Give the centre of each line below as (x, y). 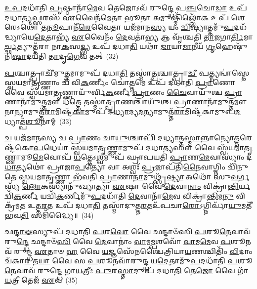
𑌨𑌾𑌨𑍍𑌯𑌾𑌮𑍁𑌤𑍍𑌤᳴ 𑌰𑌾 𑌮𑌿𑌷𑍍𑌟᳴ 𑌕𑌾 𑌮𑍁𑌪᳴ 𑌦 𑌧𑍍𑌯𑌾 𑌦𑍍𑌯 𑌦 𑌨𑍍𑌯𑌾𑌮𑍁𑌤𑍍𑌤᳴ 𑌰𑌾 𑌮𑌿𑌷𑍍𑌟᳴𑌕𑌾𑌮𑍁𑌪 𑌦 (123, 111)
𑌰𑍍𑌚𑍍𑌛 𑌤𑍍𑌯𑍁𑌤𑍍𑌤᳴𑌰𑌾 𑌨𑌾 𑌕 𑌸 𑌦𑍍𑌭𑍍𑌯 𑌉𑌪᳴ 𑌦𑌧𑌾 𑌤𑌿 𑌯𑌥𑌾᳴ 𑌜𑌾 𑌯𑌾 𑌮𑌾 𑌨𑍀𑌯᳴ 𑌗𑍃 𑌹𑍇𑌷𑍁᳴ (126, 46)
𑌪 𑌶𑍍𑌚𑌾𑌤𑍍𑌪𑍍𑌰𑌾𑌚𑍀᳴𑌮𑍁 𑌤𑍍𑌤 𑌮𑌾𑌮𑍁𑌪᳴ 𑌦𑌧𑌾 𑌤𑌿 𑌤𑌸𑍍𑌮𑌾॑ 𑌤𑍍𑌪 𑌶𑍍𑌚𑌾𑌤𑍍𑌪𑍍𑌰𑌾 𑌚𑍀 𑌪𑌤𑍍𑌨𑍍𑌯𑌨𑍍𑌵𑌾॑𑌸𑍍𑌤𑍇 (127, 72)
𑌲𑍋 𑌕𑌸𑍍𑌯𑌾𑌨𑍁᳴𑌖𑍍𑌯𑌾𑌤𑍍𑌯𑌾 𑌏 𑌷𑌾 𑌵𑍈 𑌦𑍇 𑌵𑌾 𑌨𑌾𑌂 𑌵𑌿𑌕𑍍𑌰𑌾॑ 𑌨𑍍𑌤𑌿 (130, 186)
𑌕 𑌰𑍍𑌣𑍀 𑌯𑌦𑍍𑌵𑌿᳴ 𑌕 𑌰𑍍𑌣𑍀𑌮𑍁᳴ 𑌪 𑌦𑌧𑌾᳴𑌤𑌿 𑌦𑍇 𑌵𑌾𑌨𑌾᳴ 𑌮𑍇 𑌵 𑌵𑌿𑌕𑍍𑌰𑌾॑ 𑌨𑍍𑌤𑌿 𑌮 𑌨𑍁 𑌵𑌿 (129, 195)
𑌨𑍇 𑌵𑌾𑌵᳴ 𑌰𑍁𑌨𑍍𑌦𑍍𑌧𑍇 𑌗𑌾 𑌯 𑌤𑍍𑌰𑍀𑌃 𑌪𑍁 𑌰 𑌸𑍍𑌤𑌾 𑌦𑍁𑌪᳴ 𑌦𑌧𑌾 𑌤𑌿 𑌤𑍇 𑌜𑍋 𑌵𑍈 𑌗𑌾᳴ (127, 270)
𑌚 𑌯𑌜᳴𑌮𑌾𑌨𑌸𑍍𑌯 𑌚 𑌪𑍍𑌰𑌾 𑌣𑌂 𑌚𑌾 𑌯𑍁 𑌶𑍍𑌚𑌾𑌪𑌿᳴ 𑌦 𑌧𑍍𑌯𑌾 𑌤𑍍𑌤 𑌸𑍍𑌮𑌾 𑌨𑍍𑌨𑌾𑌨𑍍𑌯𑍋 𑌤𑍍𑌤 (122, 138)
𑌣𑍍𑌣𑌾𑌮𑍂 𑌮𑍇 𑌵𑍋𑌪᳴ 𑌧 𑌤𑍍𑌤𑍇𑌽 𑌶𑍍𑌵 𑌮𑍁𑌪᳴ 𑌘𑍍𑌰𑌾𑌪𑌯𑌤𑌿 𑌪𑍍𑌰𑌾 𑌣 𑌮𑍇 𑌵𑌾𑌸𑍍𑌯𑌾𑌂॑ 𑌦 (128, 157)
